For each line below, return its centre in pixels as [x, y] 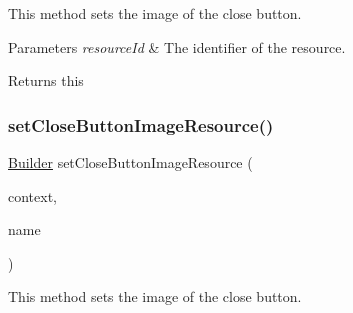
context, [32, 195]
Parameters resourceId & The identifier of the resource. [177, 46]
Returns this [46, 80]
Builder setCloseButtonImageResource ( [130, 162]
